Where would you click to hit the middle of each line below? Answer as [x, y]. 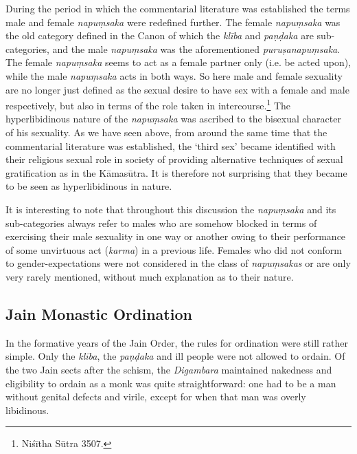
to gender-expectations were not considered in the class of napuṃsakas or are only [178, 263]
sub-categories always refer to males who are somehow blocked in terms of [161, 223]
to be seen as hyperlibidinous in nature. [89, 186]
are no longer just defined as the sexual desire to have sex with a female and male [177, 89]
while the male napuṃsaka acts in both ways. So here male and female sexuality [174, 75]
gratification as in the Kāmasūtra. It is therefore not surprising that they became [176, 172]
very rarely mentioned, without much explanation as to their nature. [150, 276]
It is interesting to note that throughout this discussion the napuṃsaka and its [171, 209]
